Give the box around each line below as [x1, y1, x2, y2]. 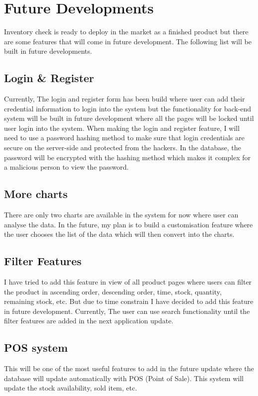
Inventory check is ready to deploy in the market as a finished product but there [4, 26, 249, 37]
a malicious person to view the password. [4, 162, 129, 172]
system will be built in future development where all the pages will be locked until [4, 113, 254, 123]
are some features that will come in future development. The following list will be [4, 36, 252, 46]
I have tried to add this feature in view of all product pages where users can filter [4, 277, 252, 287]
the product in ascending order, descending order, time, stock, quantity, [4, 286, 222, 297]
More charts [4, 186, 68, 201]
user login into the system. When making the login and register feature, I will [4, 122, 240, 133]
